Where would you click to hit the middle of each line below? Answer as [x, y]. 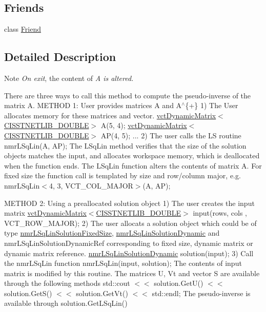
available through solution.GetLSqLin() [66, 303]
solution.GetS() [28, 293]
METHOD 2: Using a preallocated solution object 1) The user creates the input [129, 203]
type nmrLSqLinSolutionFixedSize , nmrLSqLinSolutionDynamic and [112, 233]
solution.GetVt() [102, 293]
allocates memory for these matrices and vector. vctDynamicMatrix [110, 115]
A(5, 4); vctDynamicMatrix [144, 125]
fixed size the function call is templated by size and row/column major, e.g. [122, 175]
